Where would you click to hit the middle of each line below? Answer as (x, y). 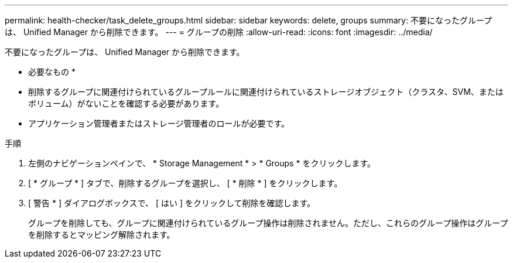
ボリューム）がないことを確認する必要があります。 (126, 103)
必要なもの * (52, 72)
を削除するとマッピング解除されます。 (102, 235)
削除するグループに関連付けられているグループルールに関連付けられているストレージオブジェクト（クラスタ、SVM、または (266, 92)
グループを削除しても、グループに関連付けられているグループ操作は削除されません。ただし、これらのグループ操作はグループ (268, 223)
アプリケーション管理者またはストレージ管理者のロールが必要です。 (159, 123)
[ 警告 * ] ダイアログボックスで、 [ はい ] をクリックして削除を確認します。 (172, 203)
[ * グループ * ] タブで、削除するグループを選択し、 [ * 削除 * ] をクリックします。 (185, 183)
